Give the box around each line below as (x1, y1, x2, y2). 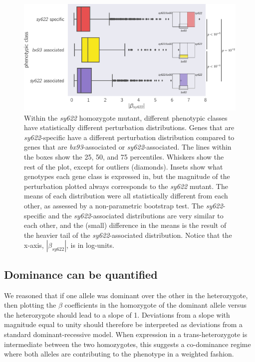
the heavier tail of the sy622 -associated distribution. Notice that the (24, 229, 232, 240)
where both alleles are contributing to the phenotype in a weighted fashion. (4, 349, 234, 359)
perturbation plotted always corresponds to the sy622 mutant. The (24, 181, 228, 191)
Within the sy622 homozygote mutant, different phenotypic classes (24, 112, 228, 123)
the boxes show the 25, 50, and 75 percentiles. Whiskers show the (24, 152, 224, 162)
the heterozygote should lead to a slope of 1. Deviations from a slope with (4, 309, 230, 320)
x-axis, (24, 240, 44, 250)
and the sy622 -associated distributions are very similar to (48, 210, 224, 220)
